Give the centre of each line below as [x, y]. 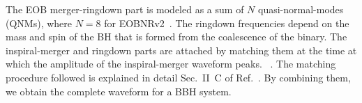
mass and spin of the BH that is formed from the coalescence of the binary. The [176, 37]
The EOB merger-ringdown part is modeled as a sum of [125, 9]
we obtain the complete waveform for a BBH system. [119, 91]
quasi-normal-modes [301, 9]
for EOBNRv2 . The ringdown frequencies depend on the [227, 23]
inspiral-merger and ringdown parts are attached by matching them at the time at [181, 50]
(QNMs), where [39, 23]
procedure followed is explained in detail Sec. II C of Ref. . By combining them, [178, 77]
